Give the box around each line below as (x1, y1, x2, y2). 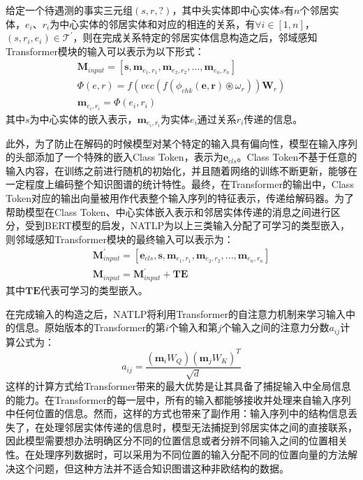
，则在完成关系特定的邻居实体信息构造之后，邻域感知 (73, 30, 318, 45)
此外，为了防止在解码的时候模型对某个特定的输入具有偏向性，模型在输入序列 (6, 136, 357, 150)
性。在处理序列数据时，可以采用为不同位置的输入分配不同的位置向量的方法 (6, 447, 348, 462)
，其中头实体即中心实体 (172, 3, 280, 17)
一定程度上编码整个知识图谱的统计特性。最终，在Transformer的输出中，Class (6, 177, 354, 191)
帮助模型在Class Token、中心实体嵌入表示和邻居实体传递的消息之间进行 (6, 204, 331, 219)
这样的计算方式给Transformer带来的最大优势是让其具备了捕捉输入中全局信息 (6, 379, 351, 393)
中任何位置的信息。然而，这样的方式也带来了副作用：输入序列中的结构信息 (6, 406, 348, 421)
